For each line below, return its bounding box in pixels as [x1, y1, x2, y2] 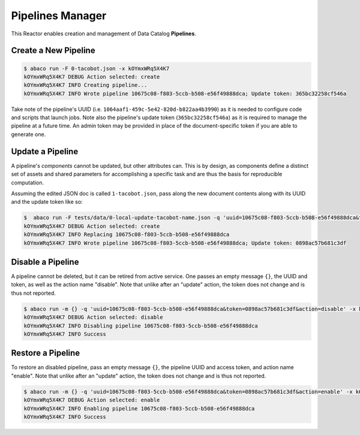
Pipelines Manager [11, 9, 107, 22]
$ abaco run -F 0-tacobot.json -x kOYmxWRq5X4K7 [23, 65, 170, 72]
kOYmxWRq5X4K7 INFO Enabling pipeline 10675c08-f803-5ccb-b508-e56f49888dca [23, 405, 255, 412]
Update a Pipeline [11, 146, 79, 156]
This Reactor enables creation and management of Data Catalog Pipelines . [11, 30, 196, 37]
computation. [11, 179, 44, 186]
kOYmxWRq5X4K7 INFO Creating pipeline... [23, 81, 148, 89]
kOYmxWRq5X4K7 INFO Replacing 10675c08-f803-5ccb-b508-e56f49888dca [23, 231, 230, 238]
